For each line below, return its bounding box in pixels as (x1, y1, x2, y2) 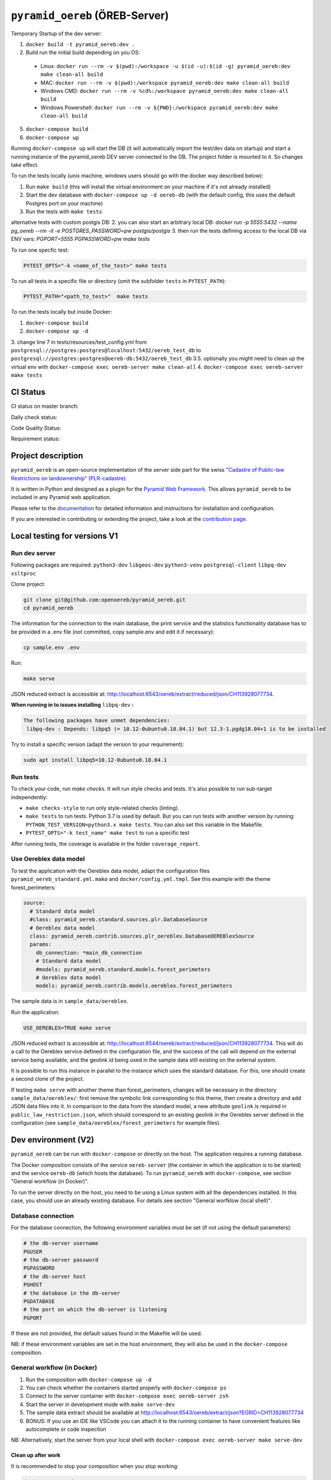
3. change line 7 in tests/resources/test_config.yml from (11, 338, 147, 346)
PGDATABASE (23, 1298, 55, 1305)
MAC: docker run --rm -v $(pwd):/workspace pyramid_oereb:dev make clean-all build (40, 79, 290, 86)
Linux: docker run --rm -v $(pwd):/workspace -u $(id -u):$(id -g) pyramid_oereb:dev (40, 62, 291, 69)
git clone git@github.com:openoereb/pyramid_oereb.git (23, 597, 186, 603)
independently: (11, 793, 48, 800)
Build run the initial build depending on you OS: (25, 49, 140, 56)
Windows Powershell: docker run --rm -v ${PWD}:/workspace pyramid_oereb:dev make (40, 104, 278, 111)
